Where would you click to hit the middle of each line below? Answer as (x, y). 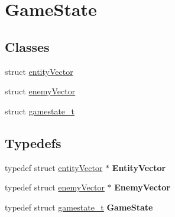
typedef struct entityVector (54, 167)
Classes (27, 46)
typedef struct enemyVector (55, 187)
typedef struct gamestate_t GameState (79, 207)
